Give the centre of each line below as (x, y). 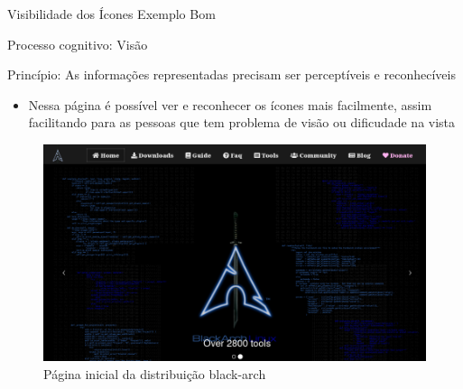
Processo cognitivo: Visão (78, 44)
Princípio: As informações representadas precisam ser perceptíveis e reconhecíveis (231, 74)
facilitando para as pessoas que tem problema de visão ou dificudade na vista (242, 122)
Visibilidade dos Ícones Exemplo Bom (111, 14)
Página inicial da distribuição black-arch (155, 373)
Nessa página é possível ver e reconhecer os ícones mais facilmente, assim (230, 104)
